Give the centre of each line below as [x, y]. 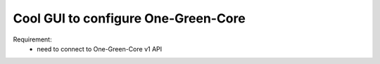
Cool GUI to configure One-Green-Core [129, 18]
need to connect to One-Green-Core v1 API [99, 49]
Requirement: [32, 39]
